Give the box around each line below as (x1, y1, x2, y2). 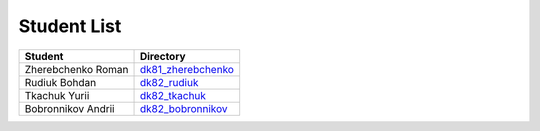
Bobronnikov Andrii (24, 101, 115, 115)
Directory (139, 49, 186, 63)
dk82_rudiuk (139, 75, 199, 89)
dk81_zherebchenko (139, 62, 235, 76)
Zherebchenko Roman (24, 62, 129, 76)
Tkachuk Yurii (24, 88, 90, 102)
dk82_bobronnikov (139, 101, 229, 115)
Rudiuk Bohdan (24, 75, 97, 89)
